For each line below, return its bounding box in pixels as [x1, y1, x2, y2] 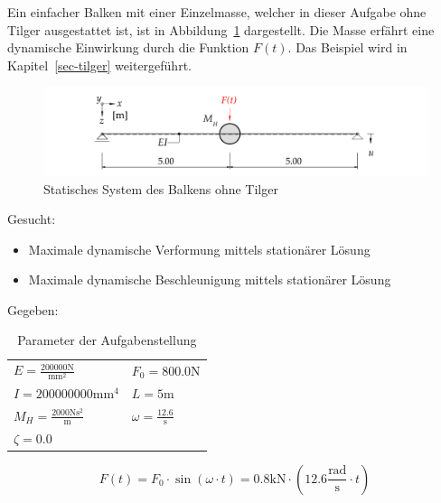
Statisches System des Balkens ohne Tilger [43, 179, 278, 198]
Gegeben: [7, 300, 59, 319]
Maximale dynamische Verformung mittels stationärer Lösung [28, 239, 371, 258]
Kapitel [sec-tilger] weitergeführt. [7, 55, 192, 74]
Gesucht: [7, 210, 56, 228]
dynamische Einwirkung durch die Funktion [7, 38, 249, 57]
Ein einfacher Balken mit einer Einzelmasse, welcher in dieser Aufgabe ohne [7, 3, 427, 21]
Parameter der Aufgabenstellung [17, 331, 197, 349]
